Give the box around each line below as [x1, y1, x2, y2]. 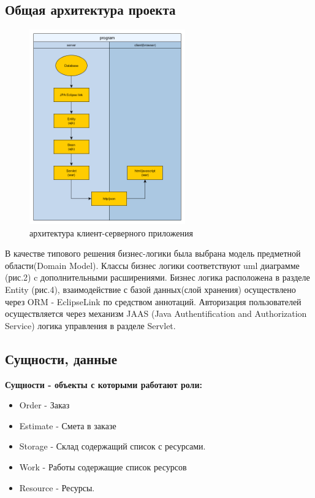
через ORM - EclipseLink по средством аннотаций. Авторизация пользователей [5, 295, 302, 308]
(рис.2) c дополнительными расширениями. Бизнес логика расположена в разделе [5, 271, 310, 284]
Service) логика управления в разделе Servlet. [5, 319, 176, 332]
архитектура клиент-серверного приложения [29, 226, 193, 239]
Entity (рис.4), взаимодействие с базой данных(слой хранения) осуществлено [5, 283, 296, 296]
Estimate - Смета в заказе [19, 419, 116, 432]
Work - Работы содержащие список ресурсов [19, 461, 187, 473]
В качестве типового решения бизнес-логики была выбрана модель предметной [5, 247, 301, 260]
